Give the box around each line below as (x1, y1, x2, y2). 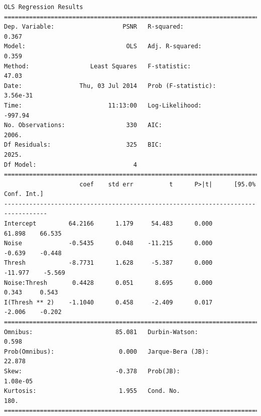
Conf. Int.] (4, 190, 44, 198)
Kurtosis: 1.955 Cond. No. (4, 387, 180, 395)
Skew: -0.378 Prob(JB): (4, 367, 180, 375)
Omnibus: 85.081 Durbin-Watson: (4, 328, 198, 336)
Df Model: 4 (4, 161, 137, 168)
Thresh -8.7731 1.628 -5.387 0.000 (4, 259, 213, 267)
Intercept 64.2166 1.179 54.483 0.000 (4, 220, 213, 228)
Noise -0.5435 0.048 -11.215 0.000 (4, 240, 213, 247)
